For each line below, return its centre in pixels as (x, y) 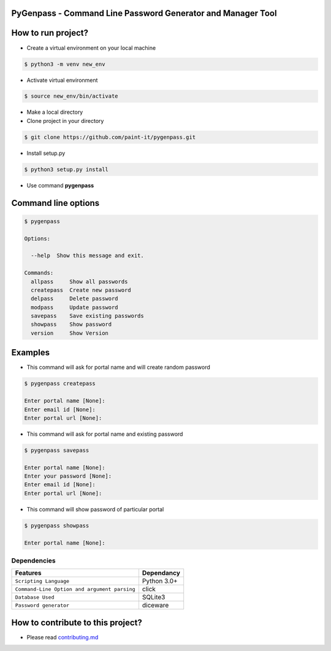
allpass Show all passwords (79, 282)
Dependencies (34, 561)
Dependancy (161, 573)
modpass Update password (75, 307)
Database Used (35, 597)
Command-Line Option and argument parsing (75, 589)
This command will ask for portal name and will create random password (119, 367)
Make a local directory (55, 112)
